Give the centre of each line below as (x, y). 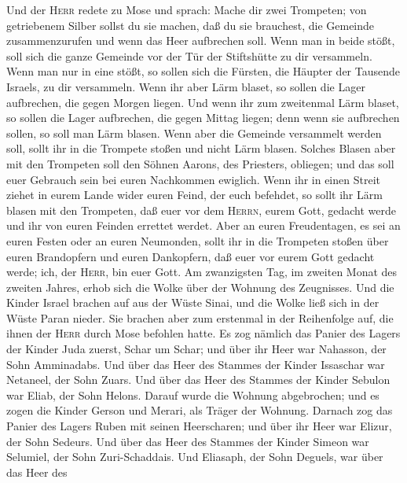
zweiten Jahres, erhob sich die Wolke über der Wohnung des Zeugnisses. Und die (200, 287)
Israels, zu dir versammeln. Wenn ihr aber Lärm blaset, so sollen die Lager (186, 86)
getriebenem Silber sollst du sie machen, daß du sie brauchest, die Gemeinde (191, 25)
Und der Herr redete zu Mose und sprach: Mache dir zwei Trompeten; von (187, 9)
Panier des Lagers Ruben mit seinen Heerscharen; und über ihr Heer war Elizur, (199, 426)
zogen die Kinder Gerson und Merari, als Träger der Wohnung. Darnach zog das (200, 410)
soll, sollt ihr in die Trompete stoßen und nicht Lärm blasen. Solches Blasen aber (201, 148)
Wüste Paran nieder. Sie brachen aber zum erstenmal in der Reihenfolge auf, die (200, 317)
